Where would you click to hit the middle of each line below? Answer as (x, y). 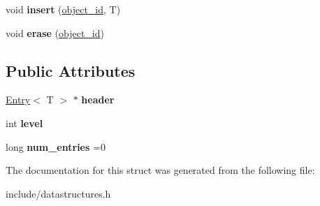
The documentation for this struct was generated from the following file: (160, 170)
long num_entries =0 (56, 146)
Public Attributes (71, 70)
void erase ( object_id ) (55, 32)
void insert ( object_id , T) (63, 9)
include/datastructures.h (58, 193)
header (98, 100)
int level (24, 123)
